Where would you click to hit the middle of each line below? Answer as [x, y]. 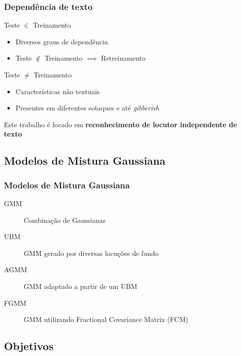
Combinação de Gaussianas [65, 220]
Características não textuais [58, 91]
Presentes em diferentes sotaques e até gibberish [87, 108]
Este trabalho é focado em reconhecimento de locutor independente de [120, 124]
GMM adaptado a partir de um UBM [81, 286]
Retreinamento [123, 58]
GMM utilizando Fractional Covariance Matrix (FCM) [106, 319]
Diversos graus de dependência [62, 41]
